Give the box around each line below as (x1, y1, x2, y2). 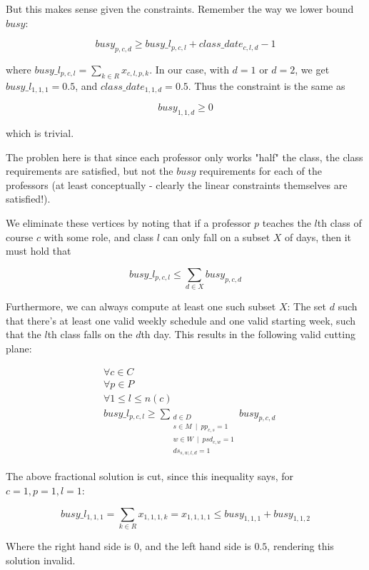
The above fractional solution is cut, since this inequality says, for (6, 469, 294, 484)
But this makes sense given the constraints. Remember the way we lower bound (6, 1, 354, 16)
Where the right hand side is (6, 538, 131, 553)
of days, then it (285, 229, 352, 244)
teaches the (262, 215, 311, 230)
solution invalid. (6, 552, 76, 567)
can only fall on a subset (163, 229, 271, 244)
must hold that (6, 243, 71, 258)
